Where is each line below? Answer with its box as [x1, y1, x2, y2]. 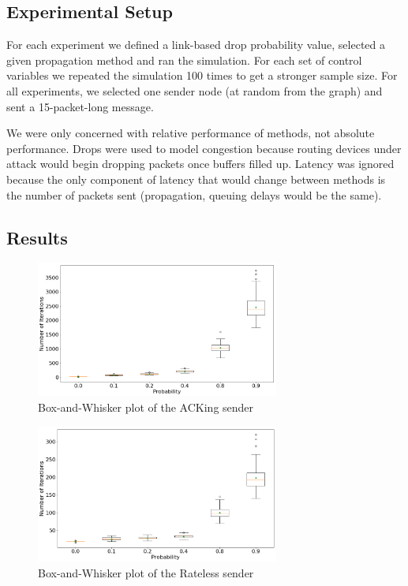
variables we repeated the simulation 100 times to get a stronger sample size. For [6, 67, 398, 84]
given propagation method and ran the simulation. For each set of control [6, 51, 362, 68]
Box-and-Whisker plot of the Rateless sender [38, 564, 254, 580]
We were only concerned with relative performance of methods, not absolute [6, 125, 375, 141]
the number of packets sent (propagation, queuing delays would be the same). [6, 186, 382, 203]
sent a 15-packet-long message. [6, 98, 154, 114]
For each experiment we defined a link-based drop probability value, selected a [6, 36, 386, 53]
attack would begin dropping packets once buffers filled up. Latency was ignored [6, 155, 395, 172]
